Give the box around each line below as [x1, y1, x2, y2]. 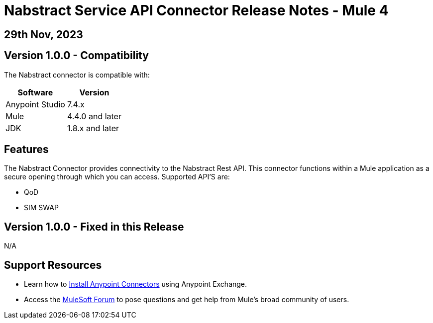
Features [4, 143, 49, 156]
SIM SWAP [24, 203, 59, 212]
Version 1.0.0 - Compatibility [4, 49, 149, 62]
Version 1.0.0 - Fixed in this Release [4, 220, 184, 233]
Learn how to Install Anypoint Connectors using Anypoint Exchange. [24, 280, 247, 289]
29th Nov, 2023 [4, 28, 83, 41]
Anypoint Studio [5, 99, 65, 109]
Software [17, 87, 53, 97]
